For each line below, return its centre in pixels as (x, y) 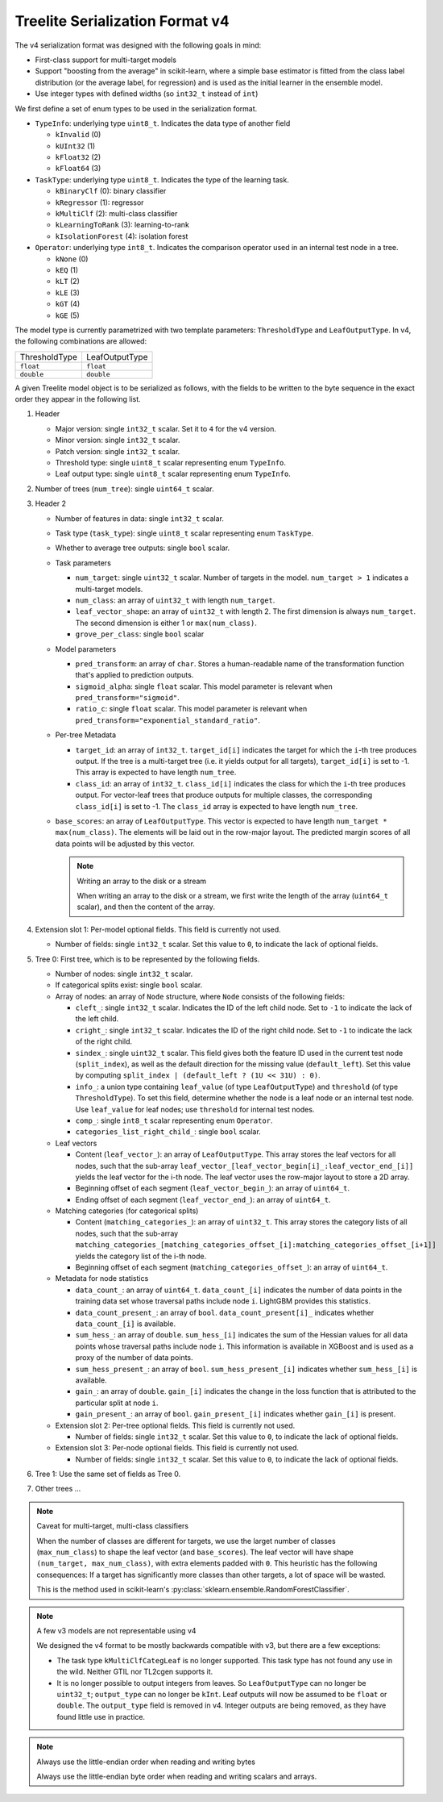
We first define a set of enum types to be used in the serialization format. (136, 108)
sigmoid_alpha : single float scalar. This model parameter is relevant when (204, 686)
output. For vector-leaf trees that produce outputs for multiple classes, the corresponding (224, 795)
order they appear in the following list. (78, 399)
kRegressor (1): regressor (99, 202)
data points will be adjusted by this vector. (125, 844)
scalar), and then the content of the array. (146, 907)
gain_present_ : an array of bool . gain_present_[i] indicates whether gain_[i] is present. (236, 1414)
